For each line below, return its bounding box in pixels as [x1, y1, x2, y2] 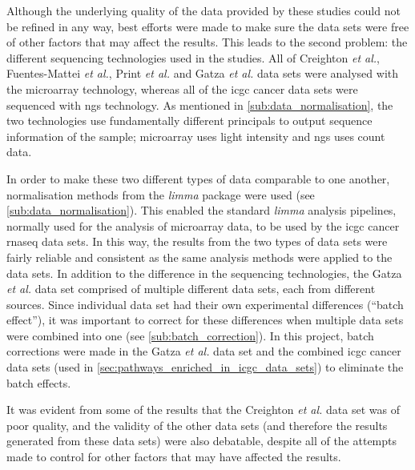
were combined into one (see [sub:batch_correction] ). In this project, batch [6, 327, 374, 343]
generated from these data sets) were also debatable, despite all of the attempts [6, 432, 397, 449]
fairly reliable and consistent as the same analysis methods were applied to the [6, 248, 393, 265]
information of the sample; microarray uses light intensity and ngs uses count [6, 127, 385, 144]
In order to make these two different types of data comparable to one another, [6, 170, 390, 187]
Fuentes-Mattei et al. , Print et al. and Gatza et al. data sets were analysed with [6, 65, 399, 82]
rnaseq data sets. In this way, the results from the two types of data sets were [6, 233, 388, 250]
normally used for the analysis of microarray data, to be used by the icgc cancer [6, 217, 400, 234]
